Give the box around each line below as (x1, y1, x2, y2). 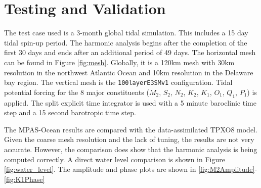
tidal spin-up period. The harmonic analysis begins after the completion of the (4, 37, 247, 48)
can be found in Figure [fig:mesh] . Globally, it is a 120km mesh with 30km (4, 57, 235, 67)
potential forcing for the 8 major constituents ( (4, 86, 149, 97)
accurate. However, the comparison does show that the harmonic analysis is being (4, 144, 257, 154)
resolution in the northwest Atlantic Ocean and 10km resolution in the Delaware (4, 67, 253, 77)
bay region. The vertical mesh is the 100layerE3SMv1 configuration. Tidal (4, 77, 233, 87)
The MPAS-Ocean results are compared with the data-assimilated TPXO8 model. (4, 124, 257, 134)
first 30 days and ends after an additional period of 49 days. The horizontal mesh (4, 47, 256, 58)
